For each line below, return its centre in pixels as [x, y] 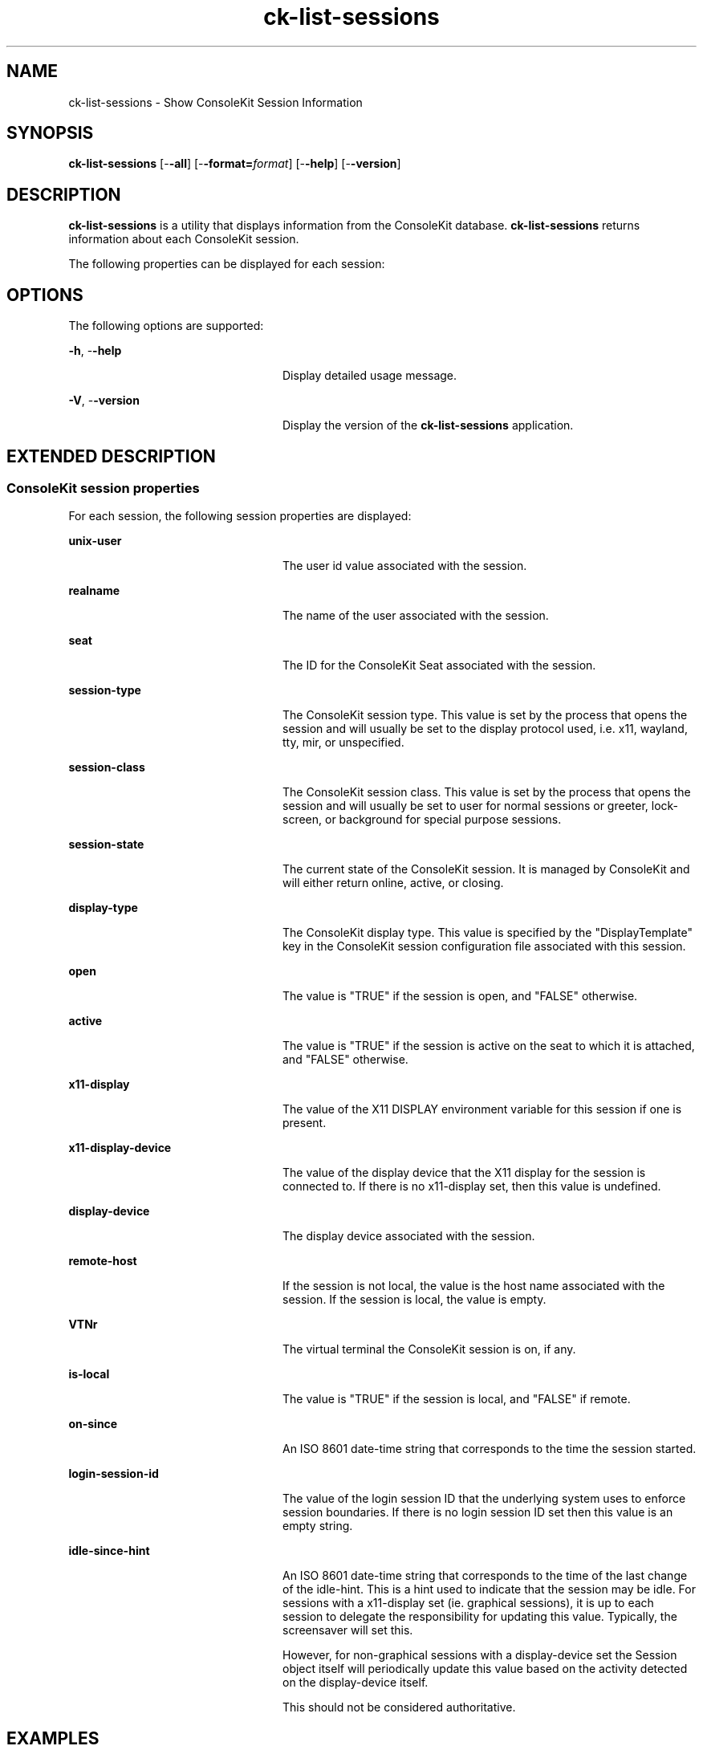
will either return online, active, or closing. [393, 883]
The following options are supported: [166, 326]
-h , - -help [95, 351]
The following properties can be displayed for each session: [227, 264]
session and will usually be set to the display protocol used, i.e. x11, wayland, [485, 729]
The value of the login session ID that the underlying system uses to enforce [484, 1499]
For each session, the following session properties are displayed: [240, 516]
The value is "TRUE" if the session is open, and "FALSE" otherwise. [460, 996]
